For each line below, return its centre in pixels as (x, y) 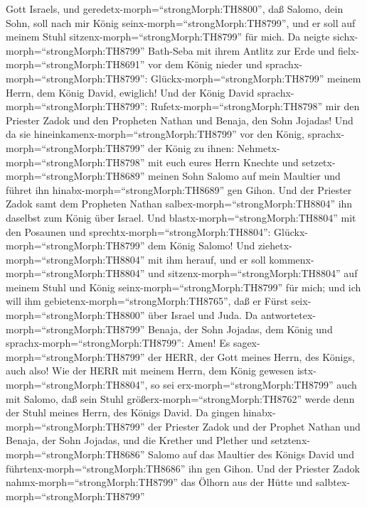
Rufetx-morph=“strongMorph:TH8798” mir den (255, 106)
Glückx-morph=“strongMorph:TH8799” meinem (256, 78)
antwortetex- (288, 315)
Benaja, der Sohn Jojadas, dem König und (240, 329)
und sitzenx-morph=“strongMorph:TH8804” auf (253, 273)
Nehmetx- (259, 147)
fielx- (349, 50)
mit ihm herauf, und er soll (207, 259)
